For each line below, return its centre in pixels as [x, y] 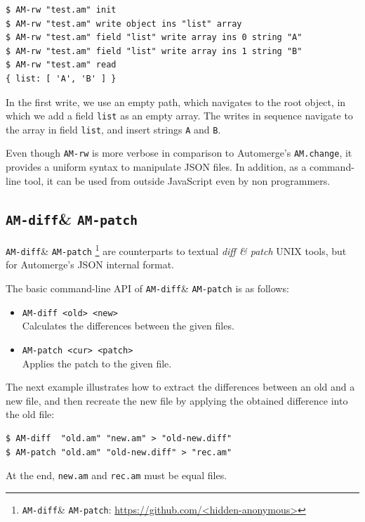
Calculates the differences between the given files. [128, 326]
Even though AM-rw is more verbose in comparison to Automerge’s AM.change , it [179, 153]
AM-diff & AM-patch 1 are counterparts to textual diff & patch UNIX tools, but [176, 250]
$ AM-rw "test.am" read [61, 65]
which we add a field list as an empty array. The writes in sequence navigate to [179, 116]
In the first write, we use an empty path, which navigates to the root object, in [176, 102]
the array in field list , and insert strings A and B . [113, 129]
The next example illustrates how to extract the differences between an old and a [180, 387]
